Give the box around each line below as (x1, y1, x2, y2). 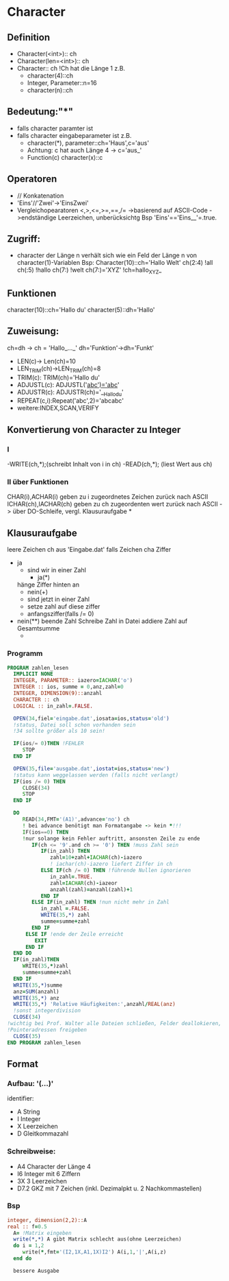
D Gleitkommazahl (16, 1129, 69, 1138)
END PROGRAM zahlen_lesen (7, 1039, 81, 1046)
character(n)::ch (27, 86, 73, 94)
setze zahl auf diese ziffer (27, 602, 100, 611)
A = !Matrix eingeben (13, 1230, 72, 1236)
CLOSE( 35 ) (13, 1033, 41, 1039)
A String (16, 1107, 40, 1116)
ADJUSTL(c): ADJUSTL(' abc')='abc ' (16, 380, 120, 388)
